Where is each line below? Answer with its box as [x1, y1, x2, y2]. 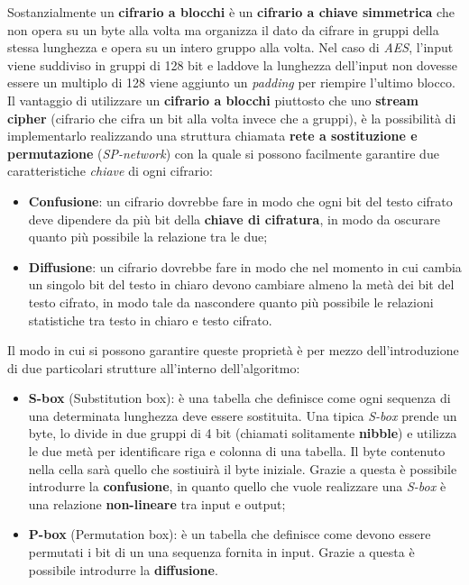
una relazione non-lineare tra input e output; [28, 494, 286, 513]
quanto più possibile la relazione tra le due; [28, 227, 268, 246]
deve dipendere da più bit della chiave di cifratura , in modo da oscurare [28, 209, 440, 228]
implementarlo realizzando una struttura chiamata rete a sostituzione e [7, 126, 418, 145]
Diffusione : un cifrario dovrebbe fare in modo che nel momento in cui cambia [28, 257, 462, 276]
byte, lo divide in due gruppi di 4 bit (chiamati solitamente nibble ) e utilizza [28, 424, 457, 443]
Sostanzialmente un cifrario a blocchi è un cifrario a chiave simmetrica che [7, 3, 455, 21]
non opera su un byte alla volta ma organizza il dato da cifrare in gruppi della [7, 20, 439, 39]
